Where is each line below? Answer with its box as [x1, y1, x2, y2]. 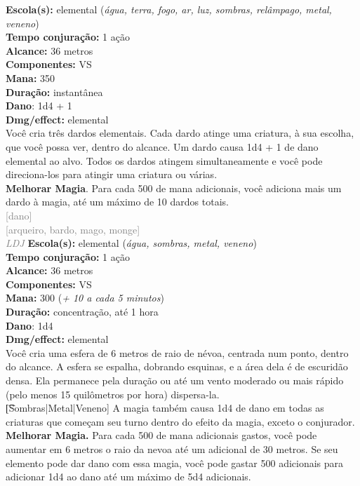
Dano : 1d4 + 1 [6, 98, 72, 113]
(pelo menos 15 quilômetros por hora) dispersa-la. [6, 386, 220, 401]
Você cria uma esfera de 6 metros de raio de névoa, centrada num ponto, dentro [6, 345, 349, 360]
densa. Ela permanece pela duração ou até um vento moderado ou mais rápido [6, 373, 344, 388]
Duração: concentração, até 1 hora [6, 304, 159, 319]
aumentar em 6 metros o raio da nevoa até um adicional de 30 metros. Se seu [6, 442, 338, 456]
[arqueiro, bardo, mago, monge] [6, 222, 140, 236]
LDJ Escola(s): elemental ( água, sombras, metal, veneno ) [6, 236, 257, 250]
